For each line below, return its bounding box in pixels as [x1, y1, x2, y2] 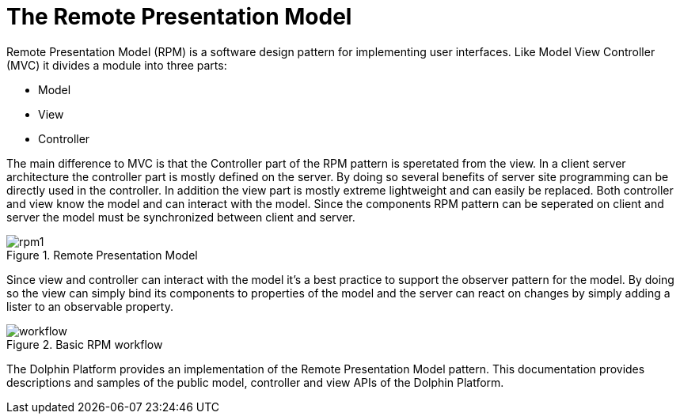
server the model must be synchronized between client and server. [6, 210, 355, 224]
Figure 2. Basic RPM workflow [6, 337, 163, 351]
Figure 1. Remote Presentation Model [6, 248, 198, 262]
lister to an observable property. [6, 299, 173, 313]
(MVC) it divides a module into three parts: [6, 58, 227, 72]
